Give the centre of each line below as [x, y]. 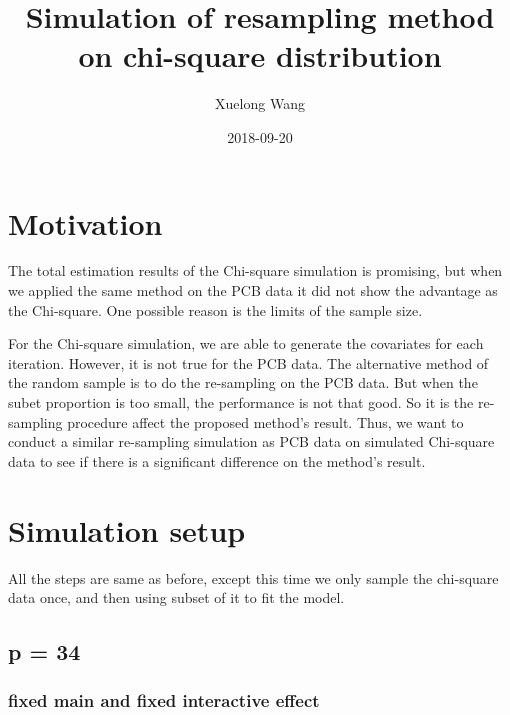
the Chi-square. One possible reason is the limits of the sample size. [215, 309]
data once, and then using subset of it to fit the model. [176, 597]
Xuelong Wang [260, 103]
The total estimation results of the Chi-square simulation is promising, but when [255, 270]
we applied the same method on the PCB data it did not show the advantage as [253, 290]
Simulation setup [127, 529]
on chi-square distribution [260, 55]
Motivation [85, 222]
